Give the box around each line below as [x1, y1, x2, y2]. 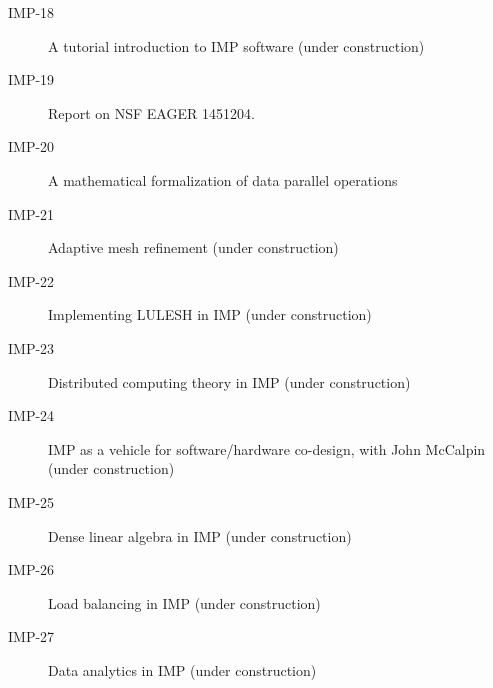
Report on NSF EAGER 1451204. [48, 102, 255, 123]
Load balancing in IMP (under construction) [48, 592, 321, 613]
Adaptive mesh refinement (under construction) [48, 237, 339, 258]
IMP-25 [8, 491, 55, 512]
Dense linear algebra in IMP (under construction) [48, 525, 352, 546]
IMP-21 [8, 203, 55, 224]
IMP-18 [8, 2, 55, 22]
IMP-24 [8, 405, 55, 426]
